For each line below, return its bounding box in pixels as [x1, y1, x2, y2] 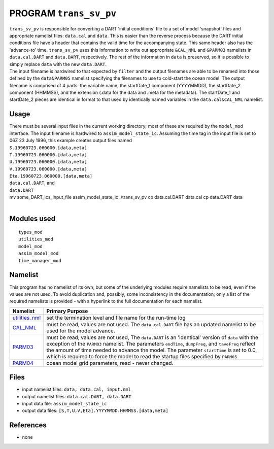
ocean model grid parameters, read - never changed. [46, 359, 174, 366]
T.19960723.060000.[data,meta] [9, 152, 87, 157]
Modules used [9, 215, 56, 223]
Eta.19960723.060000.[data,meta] [9, 173, 93, 179]
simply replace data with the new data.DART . [9, 61, 107, 67]
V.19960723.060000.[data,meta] [9, 166, 87, 172]
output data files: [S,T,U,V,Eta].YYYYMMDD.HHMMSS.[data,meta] [22, 407, 168, 413]
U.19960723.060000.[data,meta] [9, 159, 87, 165]
